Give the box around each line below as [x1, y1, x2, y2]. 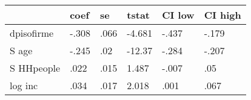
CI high [204, 8, 241, 22]
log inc [10, 78, 38, 92]
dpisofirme [10, 26, 54, 40]
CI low [162, 8, 195, 22]
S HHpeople [10, 61, 61, 75]
